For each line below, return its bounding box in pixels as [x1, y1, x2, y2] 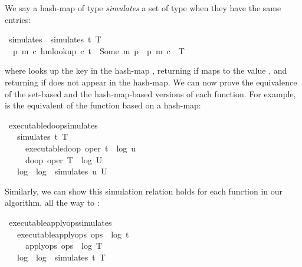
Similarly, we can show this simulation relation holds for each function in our [5, 184, 283, 197]
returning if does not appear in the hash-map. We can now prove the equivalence [5, 75, 297, 88]
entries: [5, 13, 31, 25]
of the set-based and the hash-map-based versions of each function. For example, [5, 87, 296, 100]
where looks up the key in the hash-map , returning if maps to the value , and [5, 64, 287, 77]
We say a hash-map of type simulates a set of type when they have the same [5, 2, 281, 14]
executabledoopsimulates [8, 118, 98, 131]
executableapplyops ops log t [17, 228, 129, 240]
